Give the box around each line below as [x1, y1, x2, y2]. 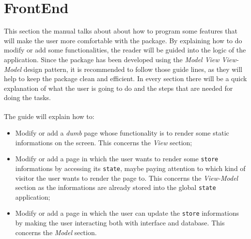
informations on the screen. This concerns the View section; [15, 137, 192, 147]
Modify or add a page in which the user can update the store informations [15, 208, 239, 218]
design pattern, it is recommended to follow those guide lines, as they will [23, 64, 243, 74]
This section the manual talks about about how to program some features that [4, 26, 237, 36]
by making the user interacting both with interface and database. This [15, 218, 225, 228]
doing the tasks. [4, 92, 51, 102]
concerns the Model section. [15, 227, 97, 237]
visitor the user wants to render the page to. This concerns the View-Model [15, 172, 238, 183]
